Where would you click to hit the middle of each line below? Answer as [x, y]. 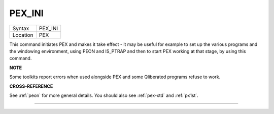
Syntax [21, 28]
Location [23, 35]
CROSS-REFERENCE [31, 86]
